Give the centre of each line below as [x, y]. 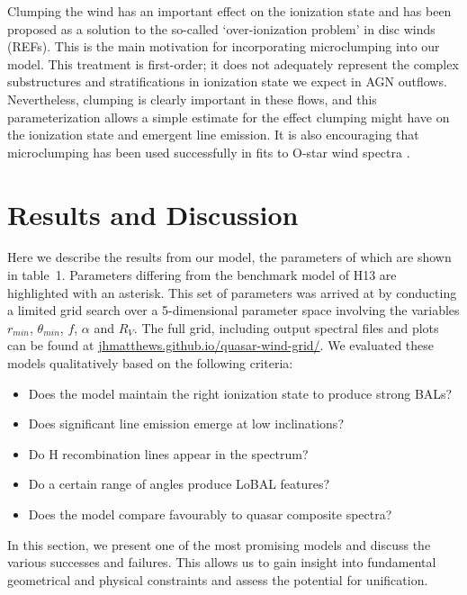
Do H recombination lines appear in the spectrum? [168, 453]
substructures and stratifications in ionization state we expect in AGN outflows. [227, 81]
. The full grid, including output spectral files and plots [286, 327]
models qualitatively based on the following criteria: [150, 363]
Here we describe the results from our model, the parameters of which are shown [229, 257]
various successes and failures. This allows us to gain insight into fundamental [222, 562]
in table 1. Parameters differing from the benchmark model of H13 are [202, 275]
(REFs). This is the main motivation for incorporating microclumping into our [224, 46]
